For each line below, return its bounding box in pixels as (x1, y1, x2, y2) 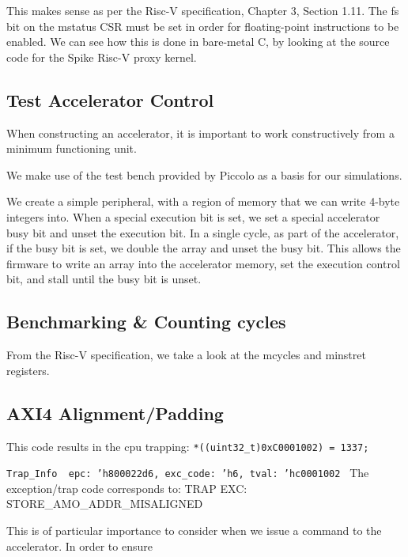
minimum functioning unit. (6, 140, 137, 157)
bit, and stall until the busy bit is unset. (6, 271, 202, 287)
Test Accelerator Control (6, 87, 214, 112)
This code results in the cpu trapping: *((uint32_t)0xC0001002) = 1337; (6, 438, 369, 454)
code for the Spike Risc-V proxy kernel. (6, 48, 197, 65)
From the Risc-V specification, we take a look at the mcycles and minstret (6, 347, 366, 363)
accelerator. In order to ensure (6, 537, 153, 554)
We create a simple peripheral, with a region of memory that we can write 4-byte (6, 193, 400, 210)
